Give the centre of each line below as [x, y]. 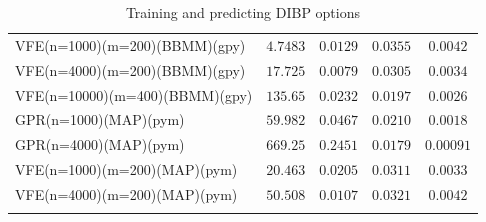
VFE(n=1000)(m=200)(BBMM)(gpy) [130, 44]
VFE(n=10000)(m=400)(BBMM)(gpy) [134, 94]
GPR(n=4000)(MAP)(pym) [100, 144]
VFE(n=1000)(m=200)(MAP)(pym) [126, 169]
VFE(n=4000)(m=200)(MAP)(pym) [126, 193]
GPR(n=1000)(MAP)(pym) [100, 119]
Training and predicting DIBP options [242, 12]
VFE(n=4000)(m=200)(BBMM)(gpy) [130, 69]
